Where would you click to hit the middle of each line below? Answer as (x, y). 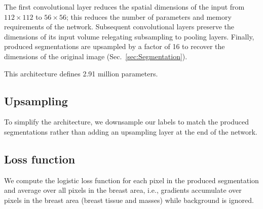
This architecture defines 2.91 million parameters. (81, 73)
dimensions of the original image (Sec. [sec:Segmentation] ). (96, 56)
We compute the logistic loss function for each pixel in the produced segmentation (131, 180)
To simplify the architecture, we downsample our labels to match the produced (126, 122)
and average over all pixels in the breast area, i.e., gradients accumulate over (123, 190)
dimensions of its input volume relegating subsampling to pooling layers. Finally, (129, 36)
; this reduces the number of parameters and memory (149, 16)
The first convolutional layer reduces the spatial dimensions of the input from (124, 7)
